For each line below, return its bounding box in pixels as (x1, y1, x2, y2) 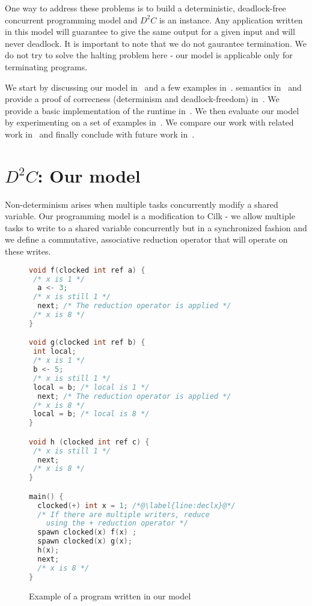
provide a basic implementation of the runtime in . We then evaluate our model (5, 104, 299, 117)
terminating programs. (5, 60, 88, 73)
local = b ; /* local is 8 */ (33, 410, 150, 419)
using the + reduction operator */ (46, 519, 188, 528)
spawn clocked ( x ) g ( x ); (37, 537, 132, 546)
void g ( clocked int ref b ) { (29, 338, 145, 347)
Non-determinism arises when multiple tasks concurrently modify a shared (5, 198, 278, 210)
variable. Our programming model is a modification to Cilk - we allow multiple (5, 210, 295, 222)
